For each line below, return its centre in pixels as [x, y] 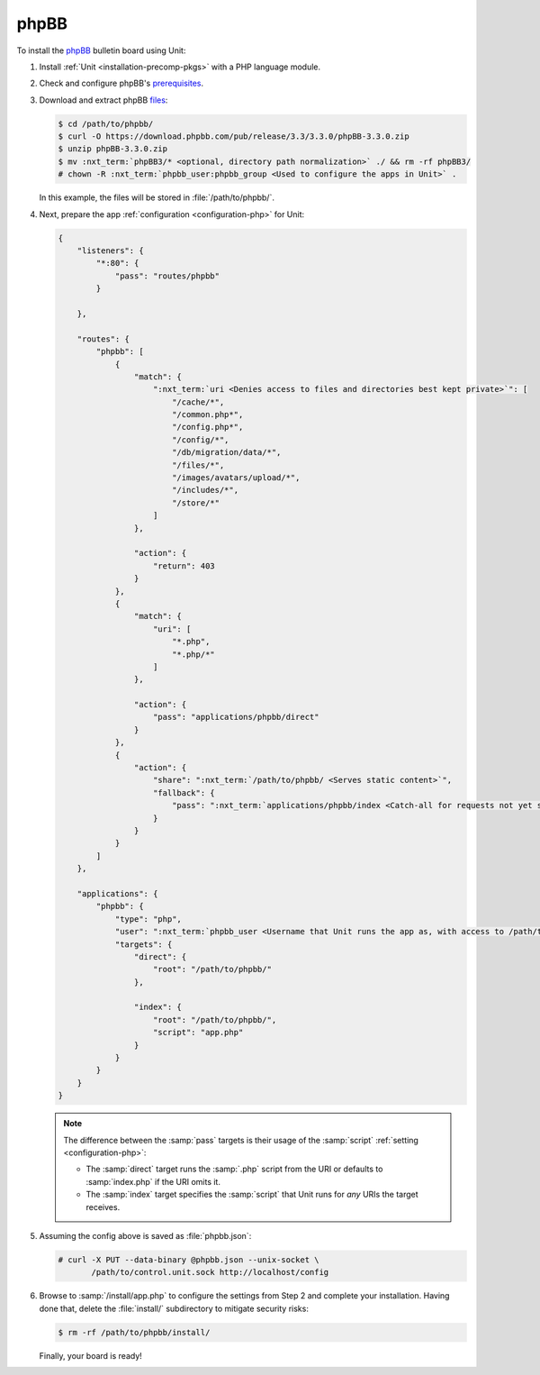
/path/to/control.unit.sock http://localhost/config [210, 1272]
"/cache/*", [198, 402]
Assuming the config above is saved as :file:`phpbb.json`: [145, 1235]
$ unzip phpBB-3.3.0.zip [113, 149]
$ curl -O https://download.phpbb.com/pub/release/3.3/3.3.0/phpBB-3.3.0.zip [234, 137]
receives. [103, 1207]
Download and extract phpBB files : [103, 100]
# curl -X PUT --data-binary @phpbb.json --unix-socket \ [189, 1260]
